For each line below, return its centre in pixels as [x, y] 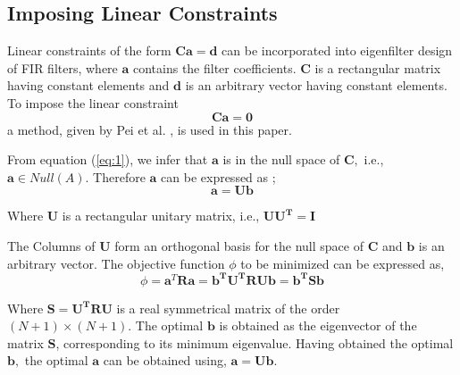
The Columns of [51, 245]
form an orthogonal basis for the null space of [239, 245]
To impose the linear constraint [93, 102]
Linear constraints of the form [89, 50]
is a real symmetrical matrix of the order [228, 308]
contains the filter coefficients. [214, 67]
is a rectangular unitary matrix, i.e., [161, 216]
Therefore [119, 176]
